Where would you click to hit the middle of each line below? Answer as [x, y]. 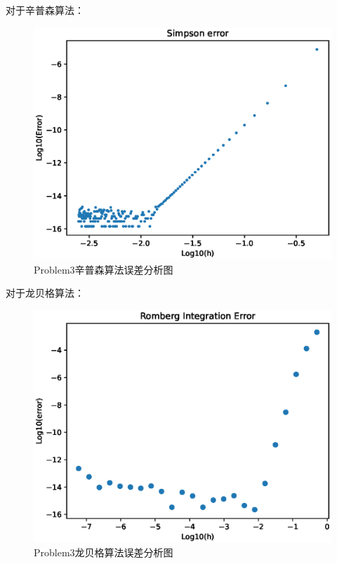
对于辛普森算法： [45, 10]
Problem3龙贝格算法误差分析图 [104, 552]
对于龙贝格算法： [45, 293]
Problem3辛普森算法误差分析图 [104, 269]
